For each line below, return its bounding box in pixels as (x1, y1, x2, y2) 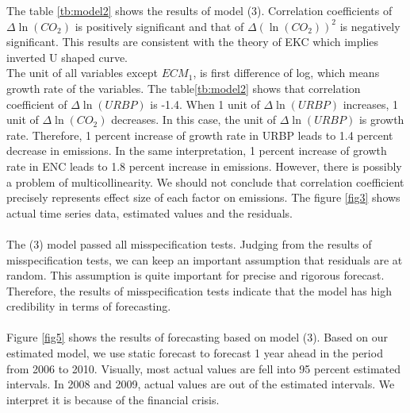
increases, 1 (343, 95, 399, 112)
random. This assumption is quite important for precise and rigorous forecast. (6, 267, 385, 284)
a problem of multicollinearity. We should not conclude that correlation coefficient (6, 173, 404, 190)
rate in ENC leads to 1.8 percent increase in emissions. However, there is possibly (6, 157, 402, 174)
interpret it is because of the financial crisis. (6, 391, 220, 407)
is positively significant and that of (75, 17, 244, 34)
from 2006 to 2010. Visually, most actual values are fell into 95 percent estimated (6, 360, 400, 376)
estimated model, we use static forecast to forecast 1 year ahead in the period (6, 345, 383, 361)
